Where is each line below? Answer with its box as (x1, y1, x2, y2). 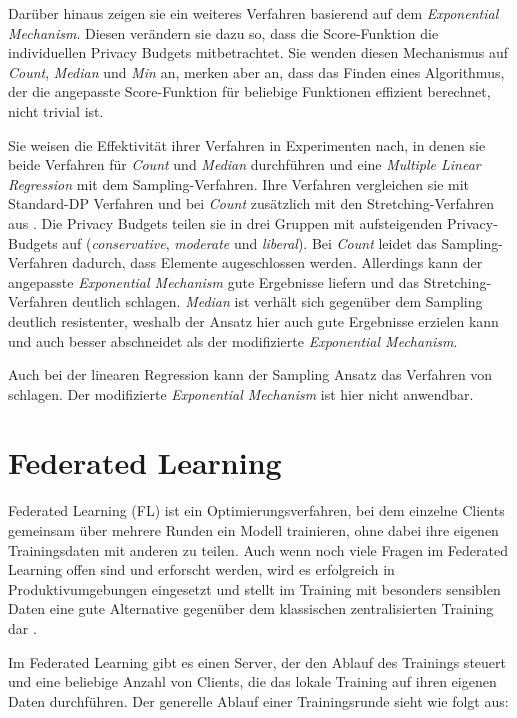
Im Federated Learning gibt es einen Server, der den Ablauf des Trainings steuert (8, 651, 506, 672)
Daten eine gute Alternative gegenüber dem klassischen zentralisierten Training (8, 598, 494, 619)
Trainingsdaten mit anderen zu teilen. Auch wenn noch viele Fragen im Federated (8, 539, 508, 560)
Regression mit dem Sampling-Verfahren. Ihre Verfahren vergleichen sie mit (8, 173, 470, 194)
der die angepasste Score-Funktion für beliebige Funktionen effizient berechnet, (8, 81, 491, 102)
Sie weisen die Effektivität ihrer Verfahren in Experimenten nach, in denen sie (8, 134, 486, 155)
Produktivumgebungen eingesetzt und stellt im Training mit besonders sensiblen (8, 578, 501, 599)
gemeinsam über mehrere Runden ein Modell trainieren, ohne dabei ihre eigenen (8, 520, 499, 540)
